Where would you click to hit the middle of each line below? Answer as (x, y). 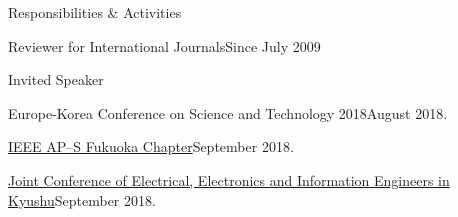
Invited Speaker (56, 79)
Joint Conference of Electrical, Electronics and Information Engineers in (229, 179)
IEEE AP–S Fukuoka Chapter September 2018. (151, 146)
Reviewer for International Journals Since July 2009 (164, 45)
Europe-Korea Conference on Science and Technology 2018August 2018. (228, 112)
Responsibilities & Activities (95, 12)
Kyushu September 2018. (82, 199)
